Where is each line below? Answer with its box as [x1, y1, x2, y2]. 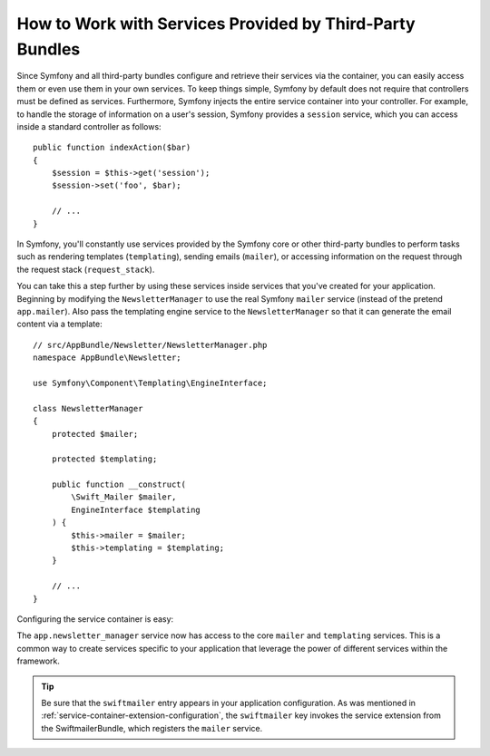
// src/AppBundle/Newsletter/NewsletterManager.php [33, 340, 268, 350]
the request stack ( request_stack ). [16, 264, 155, 275]
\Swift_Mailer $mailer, [71, 492, 177, 502]
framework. [16, 655, 61, 666]
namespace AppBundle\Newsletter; [33, 353, 181, 363]
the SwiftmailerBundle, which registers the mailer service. [41, 722, 263, 733]
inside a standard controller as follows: [16, 121, 162, 131]
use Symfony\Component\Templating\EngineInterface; [33, 377, 268, 388]
